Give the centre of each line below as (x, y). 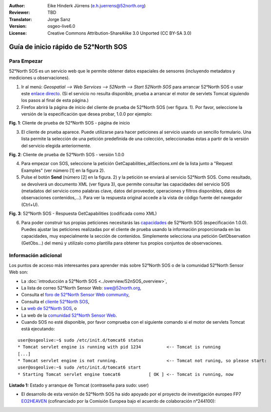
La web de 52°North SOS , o (49, 309)
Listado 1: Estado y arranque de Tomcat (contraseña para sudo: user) (79, 385)
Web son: (19, 272)
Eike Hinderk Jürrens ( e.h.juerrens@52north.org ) (97, 6)
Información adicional (35, 255)
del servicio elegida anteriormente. (56, 145)
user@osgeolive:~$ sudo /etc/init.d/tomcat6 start (79, 368)
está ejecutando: (38, 329)
